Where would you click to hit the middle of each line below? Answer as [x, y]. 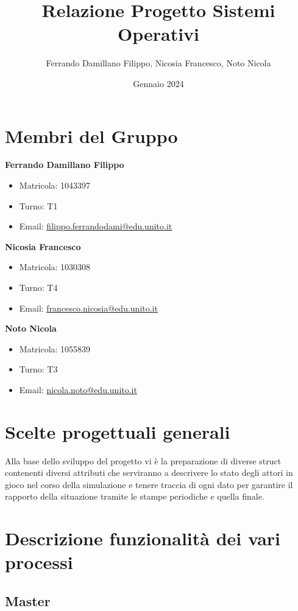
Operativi [158, 34]
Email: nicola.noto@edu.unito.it [78, 389]
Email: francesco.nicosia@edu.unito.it [88, 308]
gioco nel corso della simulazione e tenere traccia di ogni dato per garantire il [149, 484]
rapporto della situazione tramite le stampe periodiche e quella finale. [135, 496]
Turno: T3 [38, 369]
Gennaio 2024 [158, 83]
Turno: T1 [38, 205]
